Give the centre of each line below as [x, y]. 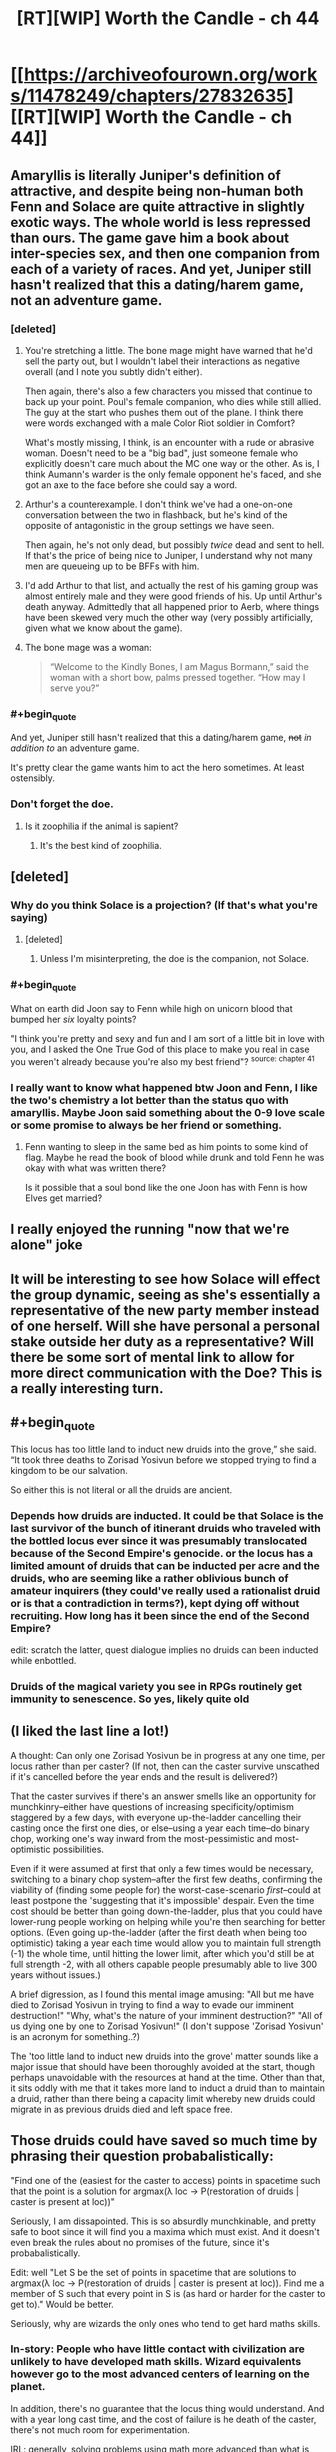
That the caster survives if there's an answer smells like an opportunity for [163, 1796]
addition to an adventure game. [75, 748]
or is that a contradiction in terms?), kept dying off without [155, 1603]
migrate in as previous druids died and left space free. [121, 2109]
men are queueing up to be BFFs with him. [112, 566]
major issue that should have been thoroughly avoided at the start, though [162, 2066]
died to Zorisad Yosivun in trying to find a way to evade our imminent [152, 2004]
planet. [28, 2387]
